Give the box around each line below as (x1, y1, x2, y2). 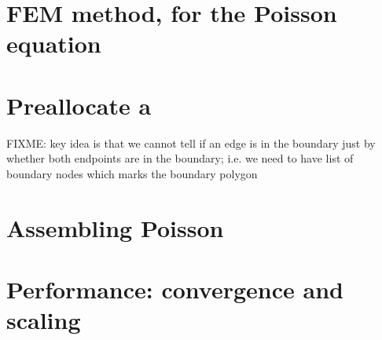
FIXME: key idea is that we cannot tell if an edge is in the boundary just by (6, 134, 376, 151)
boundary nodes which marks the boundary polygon (6, 165, 258, 181)
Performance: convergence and (6, 273, 343, 305)
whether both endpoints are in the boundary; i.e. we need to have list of (6, 150, 354, 166)
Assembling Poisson (6, 211, 224, 243)
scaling (6, 304, 81, 336)
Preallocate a (6, 89, 152, 121)
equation (6, 27, 101, 60)
